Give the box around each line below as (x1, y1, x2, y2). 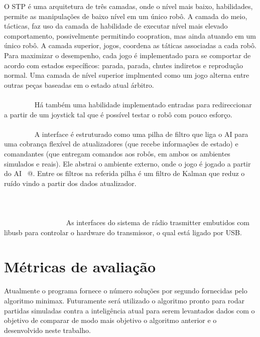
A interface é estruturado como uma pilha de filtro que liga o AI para (34, 128, 248, 139)
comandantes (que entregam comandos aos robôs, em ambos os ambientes (4, 148, 230, 158)
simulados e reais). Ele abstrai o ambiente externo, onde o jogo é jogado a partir (4, 158, 251, 168)
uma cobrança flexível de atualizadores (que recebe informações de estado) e (4, 138, 238, 149)
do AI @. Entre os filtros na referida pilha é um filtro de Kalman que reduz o (4, 168, 245, 179)
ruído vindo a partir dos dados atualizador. (4, 178, 137, 188)
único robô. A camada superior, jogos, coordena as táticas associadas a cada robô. (4, 40, 256, 51)
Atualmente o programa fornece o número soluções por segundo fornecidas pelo (4, 285, 247, 296)
